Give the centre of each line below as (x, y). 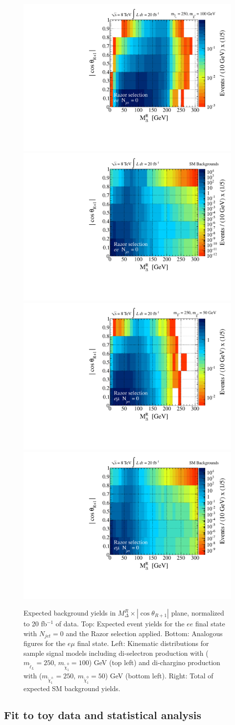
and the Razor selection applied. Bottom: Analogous (144, 633)
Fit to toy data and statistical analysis (103, 714)
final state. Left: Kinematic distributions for (143, 643)
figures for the (45, 643)
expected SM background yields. (72, 688)
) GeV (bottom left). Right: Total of (159, 675)
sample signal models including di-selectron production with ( (116, 653)
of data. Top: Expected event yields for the (120, 623)
